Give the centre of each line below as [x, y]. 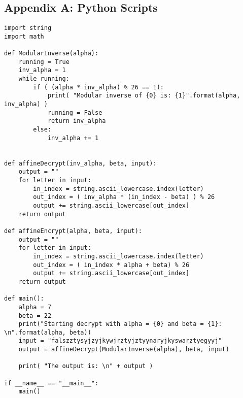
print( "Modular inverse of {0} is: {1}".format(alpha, [144, 96]
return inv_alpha [77, 121]
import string [28, 28]
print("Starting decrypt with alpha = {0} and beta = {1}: [120, 324]
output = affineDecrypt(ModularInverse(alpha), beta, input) [124, 350]
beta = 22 [35, 316]
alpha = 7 [35, 307]
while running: [44, 79]
